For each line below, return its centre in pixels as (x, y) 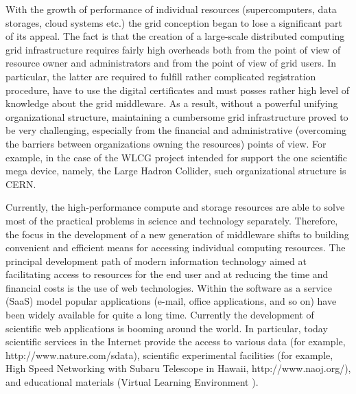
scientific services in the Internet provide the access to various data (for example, (176, 341)
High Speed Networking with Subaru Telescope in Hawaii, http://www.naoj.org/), (178, 368)
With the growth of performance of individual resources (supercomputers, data (171, 9)
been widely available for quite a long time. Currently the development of (160, 315)
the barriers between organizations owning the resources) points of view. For (166, 143)
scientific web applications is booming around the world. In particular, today (167, 328)
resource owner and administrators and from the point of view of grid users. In (171, 63)
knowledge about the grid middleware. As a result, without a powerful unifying (172, 103)
